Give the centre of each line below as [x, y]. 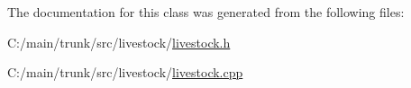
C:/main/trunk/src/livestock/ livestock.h [119, 42]
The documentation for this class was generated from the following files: [206, 12]
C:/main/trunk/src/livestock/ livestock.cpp [125, 72]
